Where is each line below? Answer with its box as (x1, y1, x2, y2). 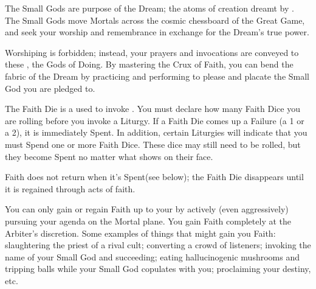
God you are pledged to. (5, 82, 95, 94)
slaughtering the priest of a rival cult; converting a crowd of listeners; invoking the (5, 239, 311, 251)
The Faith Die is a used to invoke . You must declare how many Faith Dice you (5, 102, 300, 115)
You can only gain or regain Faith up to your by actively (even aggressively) (5, 203, 289, 215)
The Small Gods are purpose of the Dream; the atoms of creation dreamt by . (5, 2, 294, 14)
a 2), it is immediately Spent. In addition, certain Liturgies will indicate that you (5, 126, 307, 139)
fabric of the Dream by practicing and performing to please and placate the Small (5, 69, 309, 82)
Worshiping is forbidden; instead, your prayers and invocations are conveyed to (5, 46, 299, 58)
